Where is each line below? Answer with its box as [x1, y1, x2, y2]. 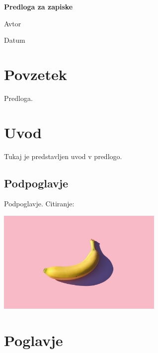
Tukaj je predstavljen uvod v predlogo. [4, 151, 122, 161]
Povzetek [4, 64, 67, 84]
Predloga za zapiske [4, 1, 73, 11]
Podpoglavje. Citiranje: [4, 198, 75, 209]
